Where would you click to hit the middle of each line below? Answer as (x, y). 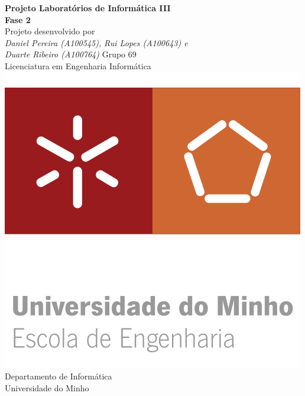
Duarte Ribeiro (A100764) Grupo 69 (71, 54)
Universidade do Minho (47, 387)
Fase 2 (18, 19)
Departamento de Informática (59, 376)
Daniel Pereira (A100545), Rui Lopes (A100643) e (96, 42)
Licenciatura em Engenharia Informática (78, 65)
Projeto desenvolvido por (50, 31)
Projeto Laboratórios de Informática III (88, 8)
